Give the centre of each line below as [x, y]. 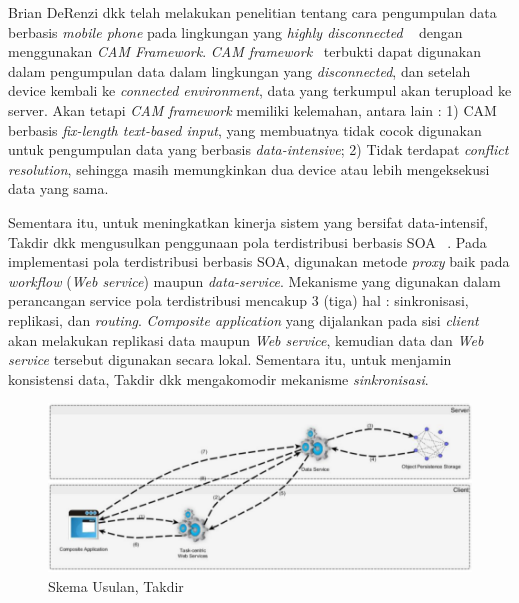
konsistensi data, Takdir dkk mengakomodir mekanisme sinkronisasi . [218, 378]
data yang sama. [58, 188]
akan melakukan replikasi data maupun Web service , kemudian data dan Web [246, 339]
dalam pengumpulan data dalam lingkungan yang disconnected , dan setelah [239, 70]
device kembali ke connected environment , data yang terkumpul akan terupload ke [260, 90]
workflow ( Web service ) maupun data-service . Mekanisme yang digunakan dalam [254, 280]
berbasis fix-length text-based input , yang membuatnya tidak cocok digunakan [245, 129]
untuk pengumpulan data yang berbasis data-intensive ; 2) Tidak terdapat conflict [258, 149]
